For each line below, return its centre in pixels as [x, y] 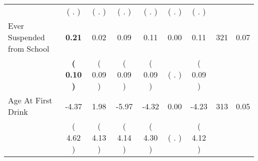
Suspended [27, 37]
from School [29, 48]
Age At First [30, 100]
